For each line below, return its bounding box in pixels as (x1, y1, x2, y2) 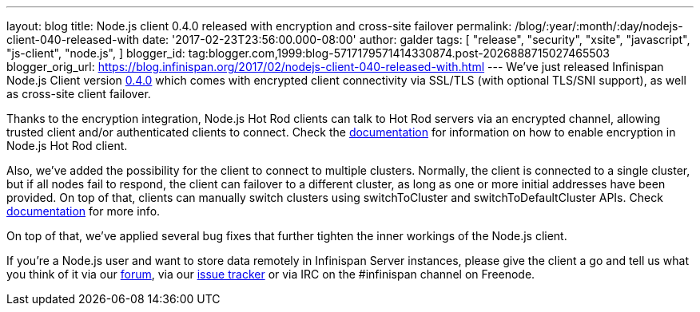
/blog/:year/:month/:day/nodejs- (515, 19, 683, 33)
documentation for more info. (6, 204, 161, 218)
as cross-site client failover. (6, 87, 151, 101)
